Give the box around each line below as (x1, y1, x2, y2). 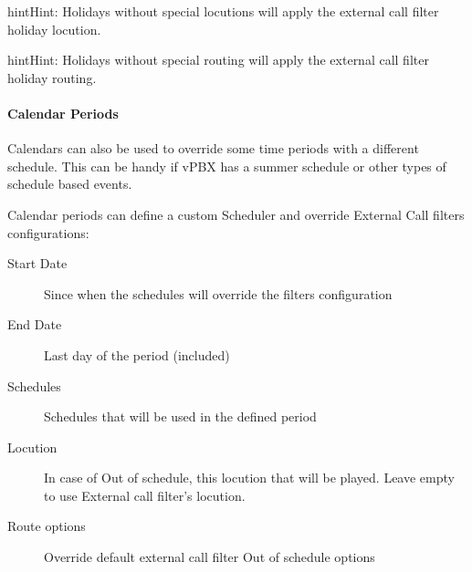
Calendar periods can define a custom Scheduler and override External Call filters (7, 204, 465, 224)
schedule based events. (7, 174, 132, 193)
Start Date (7, 254, 68, 273)
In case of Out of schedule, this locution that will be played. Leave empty (44, 468, 455, 487)
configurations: (7, 223, 89, 242)
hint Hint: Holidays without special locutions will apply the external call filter (7, 2, 439, 20)
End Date (7, 315, 62, 334)
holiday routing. (7, 68, 97, 87)
